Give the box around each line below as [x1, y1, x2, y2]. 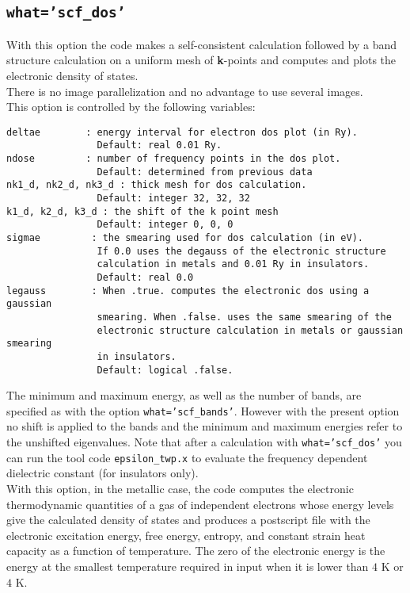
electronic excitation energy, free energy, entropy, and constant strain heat [6, 526, 366, 543]
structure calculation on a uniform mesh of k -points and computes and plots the [6, 52, 397, 68]
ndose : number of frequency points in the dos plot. [6, 153, 341, 165]
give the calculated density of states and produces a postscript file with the [6, 511, 370, 528]
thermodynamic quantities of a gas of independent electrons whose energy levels [6, 495, 394, 512]
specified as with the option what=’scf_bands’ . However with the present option [6, 402, 400, 419]
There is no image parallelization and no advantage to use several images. [6, 82, 363, 99]
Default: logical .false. [97, 364, 233, 376]
